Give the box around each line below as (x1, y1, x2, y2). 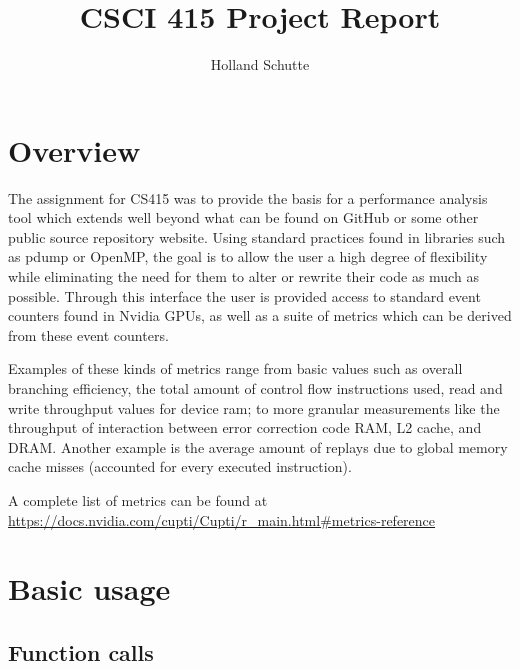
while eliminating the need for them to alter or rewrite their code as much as (8, 266, 479, 287)
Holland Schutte (210, 54, 310, 75)
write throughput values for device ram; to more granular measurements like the (8, 397, 500, 418)
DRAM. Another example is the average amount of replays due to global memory (8, 436, 508, 457)
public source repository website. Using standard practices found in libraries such (8, 226, 506, 247)
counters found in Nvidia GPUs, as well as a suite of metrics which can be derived (8, 305, 512, 326)
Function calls (8, 636, 154, 667)
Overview (8, 129, 141, 170)
